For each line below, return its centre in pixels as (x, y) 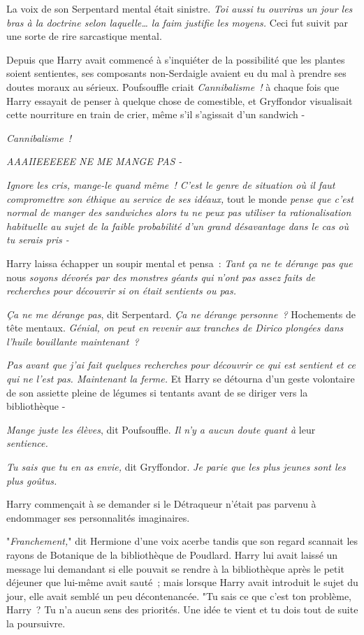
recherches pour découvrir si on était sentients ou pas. (122, 291)
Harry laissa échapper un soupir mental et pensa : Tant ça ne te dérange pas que (180, 263)
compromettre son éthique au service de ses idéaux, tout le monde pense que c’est (180, 198)
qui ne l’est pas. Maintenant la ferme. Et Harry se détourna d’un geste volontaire (181, 379)
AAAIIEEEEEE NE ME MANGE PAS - (94, 161)
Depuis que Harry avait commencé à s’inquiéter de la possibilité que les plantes (176, 59)
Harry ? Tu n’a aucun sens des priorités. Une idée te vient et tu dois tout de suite (182, 609)
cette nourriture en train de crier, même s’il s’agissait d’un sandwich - (156, 114)
